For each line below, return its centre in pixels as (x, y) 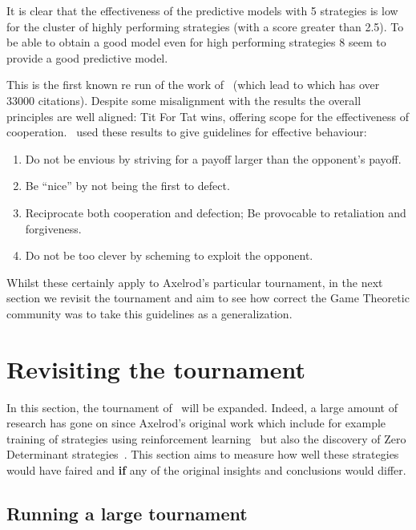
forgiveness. (53, 228)
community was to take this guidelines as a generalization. (149, 313)
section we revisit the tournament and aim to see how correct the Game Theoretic (208, 298)
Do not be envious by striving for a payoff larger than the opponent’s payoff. (213, 158)
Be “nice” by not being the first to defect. (127, 186)
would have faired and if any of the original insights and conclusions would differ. (206, 470)
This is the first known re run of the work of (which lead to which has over (193, 85)
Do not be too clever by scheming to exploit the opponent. (169, 255)
